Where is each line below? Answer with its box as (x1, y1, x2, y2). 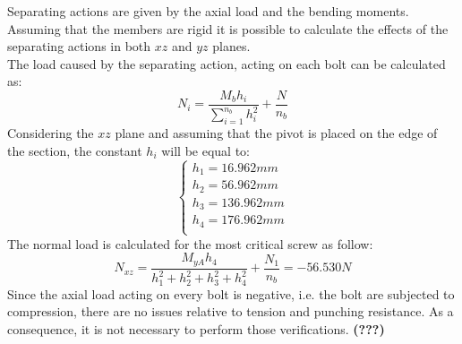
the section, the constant (7, 141, 142, 159)
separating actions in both (7, 37, 151, 56)
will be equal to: (161, 141, 251, 159)
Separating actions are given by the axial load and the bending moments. (7, 2, 409, 20)
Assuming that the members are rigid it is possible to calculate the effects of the (7, 19, 449, 38)
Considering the (7, 124, 94, 142)
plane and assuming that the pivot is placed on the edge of (115, 124, 438, 142)
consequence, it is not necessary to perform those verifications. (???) (7, 319, 385, 338)
